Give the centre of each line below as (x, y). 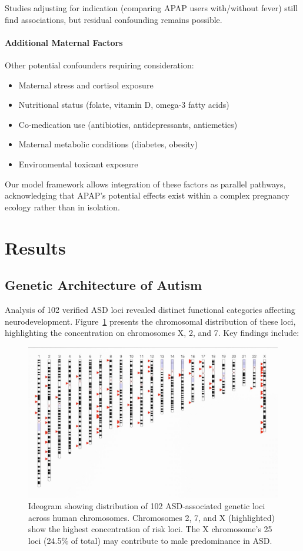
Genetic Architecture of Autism (104, 285)
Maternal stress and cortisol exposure (86, 85)
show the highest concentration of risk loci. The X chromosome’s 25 (150, 529)
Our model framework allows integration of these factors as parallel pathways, (145, 184)
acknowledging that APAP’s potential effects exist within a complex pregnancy (147, 195)
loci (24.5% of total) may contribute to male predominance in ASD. (150, 540)
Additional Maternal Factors (64, 42)
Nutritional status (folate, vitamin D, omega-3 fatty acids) (124, 105)
